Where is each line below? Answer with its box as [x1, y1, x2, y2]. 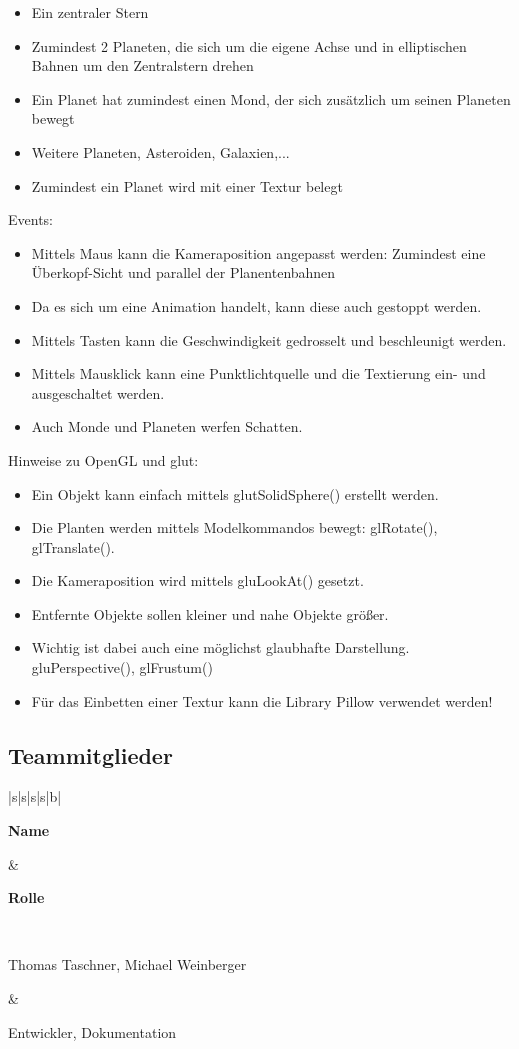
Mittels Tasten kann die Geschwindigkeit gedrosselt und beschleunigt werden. [31, 329, 507, 350]
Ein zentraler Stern [31, 2, 149, 22]
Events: [8, 209, 53, 230]
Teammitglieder [8, 739, 173, 770]
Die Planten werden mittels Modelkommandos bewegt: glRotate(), [31, 517, 438, 538]
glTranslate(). [31, 536, 115, 557]
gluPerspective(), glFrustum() [31, 657, 213, 678]
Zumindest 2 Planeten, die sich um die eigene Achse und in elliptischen [31, 35, 467, 56]
